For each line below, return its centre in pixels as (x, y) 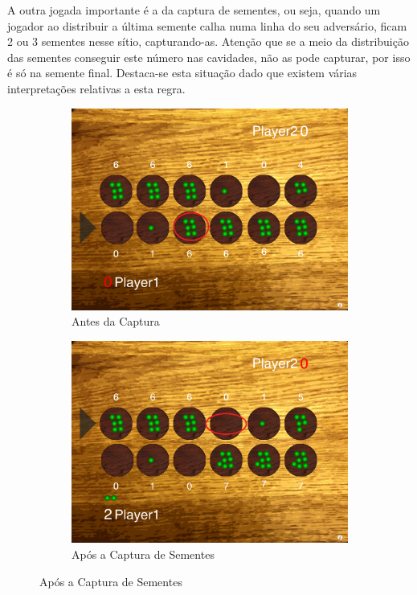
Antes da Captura (116, 321)
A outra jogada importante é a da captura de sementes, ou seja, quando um (194, 10)
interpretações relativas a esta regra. (96, 88)
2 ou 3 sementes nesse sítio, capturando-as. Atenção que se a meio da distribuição (208, 41)
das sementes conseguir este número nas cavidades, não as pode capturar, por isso (209, 57)
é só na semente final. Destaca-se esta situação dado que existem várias (182, 73)
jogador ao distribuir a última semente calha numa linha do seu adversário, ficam (207, 25)
